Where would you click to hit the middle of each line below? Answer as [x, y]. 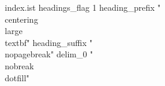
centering [22, 19]
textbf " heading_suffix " [49, 42]
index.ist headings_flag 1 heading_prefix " [83, 7]
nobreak [19, 65]
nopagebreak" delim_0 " [49, 54]
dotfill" [17, 77]
